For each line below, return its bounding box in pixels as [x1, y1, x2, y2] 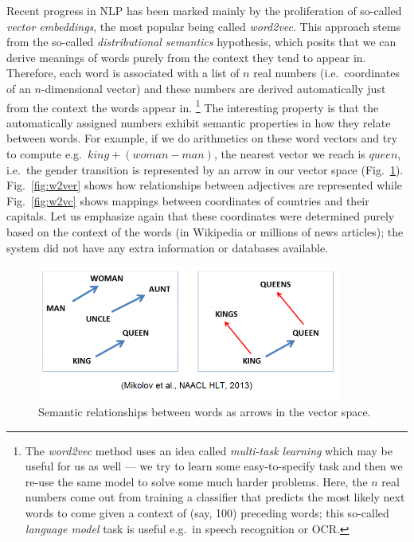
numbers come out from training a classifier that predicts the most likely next [25, 489, 405, 505]
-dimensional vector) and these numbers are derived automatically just [41, 80, 386, 96]
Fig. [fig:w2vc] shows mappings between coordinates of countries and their [6, 192, 369, 209]
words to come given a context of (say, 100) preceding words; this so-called [25, 505, 389, 521]
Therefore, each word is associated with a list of [6, 64, 240, 81]
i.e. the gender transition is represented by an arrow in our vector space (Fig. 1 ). [6, 161, 404, 177]
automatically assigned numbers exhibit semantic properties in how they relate [6, 114, 391, 131]
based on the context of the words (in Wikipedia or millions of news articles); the [6, 223, 404, 240]
